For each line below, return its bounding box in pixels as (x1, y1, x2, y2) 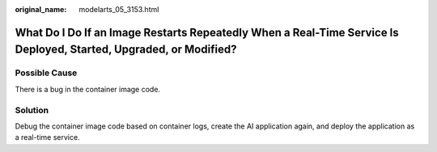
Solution (15, 104, 49, 116)
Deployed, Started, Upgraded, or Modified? (15, 43, 237, 57)
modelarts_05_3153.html (78, 5, 159, 14)
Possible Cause (15, 67, 78, 78)
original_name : (15, 5, 67, 14)
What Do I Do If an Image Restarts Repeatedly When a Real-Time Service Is (15, 25, 400, 40)
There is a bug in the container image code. (15, 84, 161, 94)
